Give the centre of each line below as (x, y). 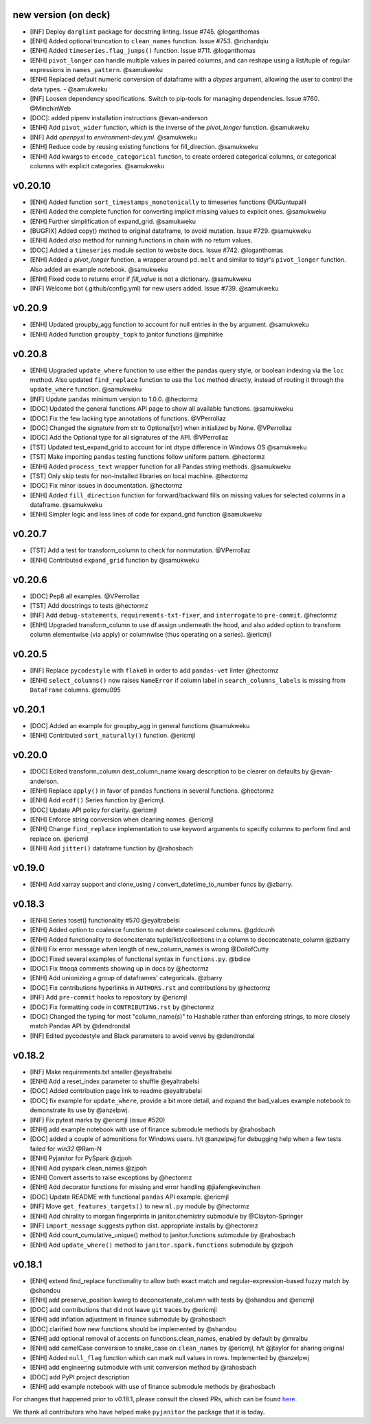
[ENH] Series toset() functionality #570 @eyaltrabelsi (105, 920)
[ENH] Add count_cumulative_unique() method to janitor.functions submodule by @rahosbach (162, 1235)
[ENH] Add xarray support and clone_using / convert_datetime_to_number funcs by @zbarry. (161, 884)
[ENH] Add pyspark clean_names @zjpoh (88, 1168)
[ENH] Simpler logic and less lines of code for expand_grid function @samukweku (146, 515)
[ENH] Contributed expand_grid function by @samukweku (114, 560)
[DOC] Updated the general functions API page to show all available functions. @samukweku (161, 409)
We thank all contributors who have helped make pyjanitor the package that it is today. (139, 1412)
